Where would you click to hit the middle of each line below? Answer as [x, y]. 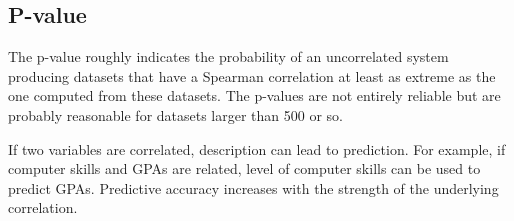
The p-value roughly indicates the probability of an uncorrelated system [228, 56]
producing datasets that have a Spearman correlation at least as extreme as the [252, 75]
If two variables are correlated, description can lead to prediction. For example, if [257, 148]
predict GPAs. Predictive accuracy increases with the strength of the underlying [253, 187]
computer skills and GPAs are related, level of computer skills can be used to [244, 168]
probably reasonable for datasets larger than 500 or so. [176, 114]
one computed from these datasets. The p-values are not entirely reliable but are [254, 95]
